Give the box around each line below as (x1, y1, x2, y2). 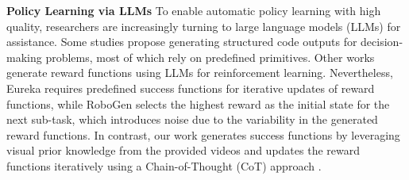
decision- (361, 33, 403, 50)
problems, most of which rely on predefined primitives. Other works (45, 48, 375, 65)
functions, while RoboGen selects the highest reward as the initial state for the (6, 95, 390, 112)
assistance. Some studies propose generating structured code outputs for (6, 33, 357, 50)
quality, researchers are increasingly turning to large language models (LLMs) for (6, 17, 401, 34)
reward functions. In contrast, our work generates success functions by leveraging (6, 126, 400, 143)
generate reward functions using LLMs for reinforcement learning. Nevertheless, (6, 64, 393, 81)
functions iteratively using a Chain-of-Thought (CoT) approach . (6, 157, 322, 174)
